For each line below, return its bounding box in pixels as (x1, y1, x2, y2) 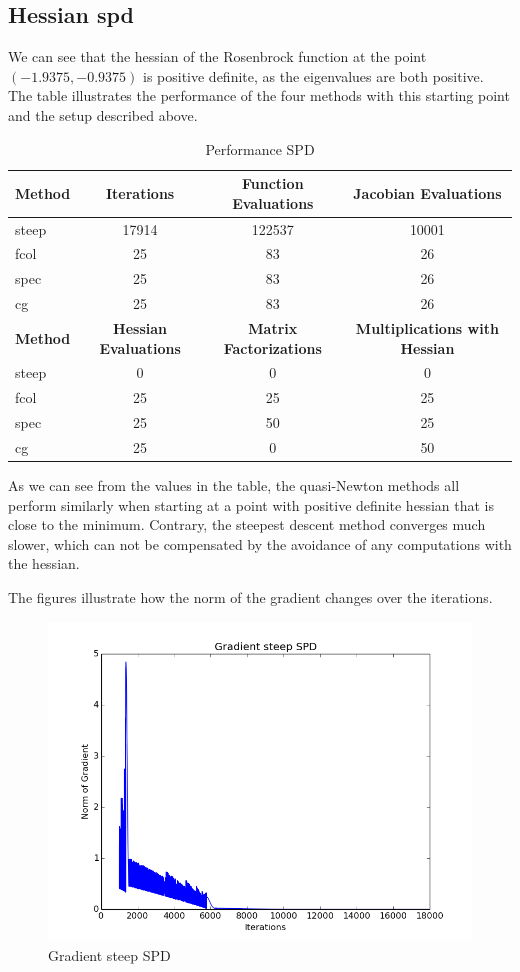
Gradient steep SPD (48, 944, 171, 965)
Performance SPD (205, 138, 315, 159)
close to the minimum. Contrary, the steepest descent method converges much (8, 514, 486, 535)
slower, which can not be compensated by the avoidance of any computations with (8, 533, 512, 554)
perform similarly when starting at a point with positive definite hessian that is (8, 494, 494, 515)
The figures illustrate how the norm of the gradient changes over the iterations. (8, 587, 493, 608)
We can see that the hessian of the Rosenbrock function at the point (8, 46, 427, 67)
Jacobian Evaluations (353, 182, 502, 203)
